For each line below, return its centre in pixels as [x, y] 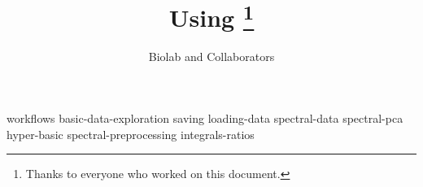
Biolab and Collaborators [211, 57]
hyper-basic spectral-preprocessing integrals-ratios [131, 134]
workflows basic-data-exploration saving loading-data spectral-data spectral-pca [205, 118]
